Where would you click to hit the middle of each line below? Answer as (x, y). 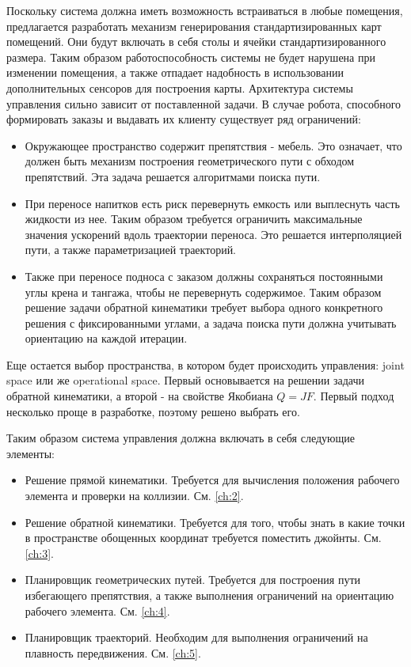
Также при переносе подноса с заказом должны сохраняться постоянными (204, 276)
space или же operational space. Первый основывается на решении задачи (186, 380)
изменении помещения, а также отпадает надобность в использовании (175, 72)
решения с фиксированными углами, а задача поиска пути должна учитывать (211, 322)
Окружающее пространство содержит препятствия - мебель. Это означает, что (213, 145)
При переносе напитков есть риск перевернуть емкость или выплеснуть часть (212, 203)
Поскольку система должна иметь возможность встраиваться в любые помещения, (205, 10)
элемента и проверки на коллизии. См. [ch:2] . (134, 496)
